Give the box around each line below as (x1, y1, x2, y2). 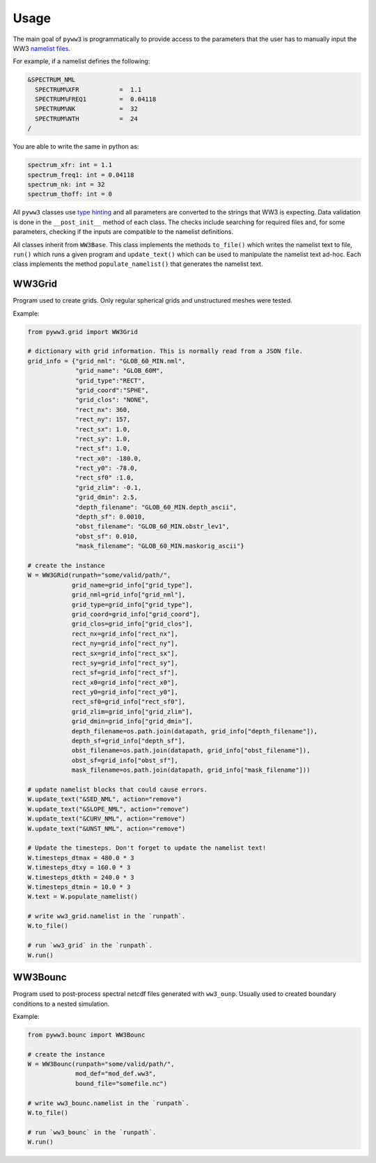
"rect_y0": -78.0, (75, 464, 139, 473)
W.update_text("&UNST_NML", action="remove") (27, 825, 186, 832)
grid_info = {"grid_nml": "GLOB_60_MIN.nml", (27, 357, 186, 365)
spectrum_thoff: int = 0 (27, 190, 113, 198)
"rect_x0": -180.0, (75, 454, 142, 462)
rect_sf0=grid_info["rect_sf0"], (71, 698, 186, 706)
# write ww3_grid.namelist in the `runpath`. (27, 912, 186, 920)
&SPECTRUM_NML (27, 76, 76, 84)
